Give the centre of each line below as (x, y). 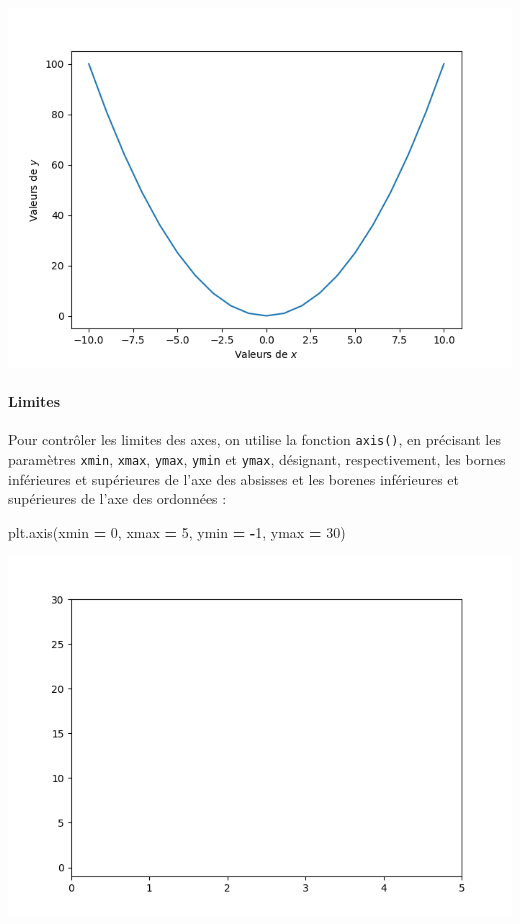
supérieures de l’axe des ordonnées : (117, 498)
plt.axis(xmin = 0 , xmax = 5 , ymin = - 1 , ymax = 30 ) (177, 531)
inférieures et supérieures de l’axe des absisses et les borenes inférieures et (233, 478)
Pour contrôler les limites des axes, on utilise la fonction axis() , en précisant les (254, 439)
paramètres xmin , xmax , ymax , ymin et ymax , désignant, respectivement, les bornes (257, 459)
